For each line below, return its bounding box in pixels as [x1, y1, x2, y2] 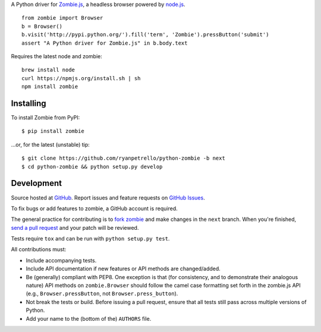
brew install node [21, 67, 75, 74]
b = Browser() [21, 23, 62, 30]
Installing [11, 98, 47, 108]
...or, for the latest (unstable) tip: [11, 141, 90, 148]
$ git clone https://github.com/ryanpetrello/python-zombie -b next [21, 155, 225, 162]
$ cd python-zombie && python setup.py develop [21, 163, 163, 170]
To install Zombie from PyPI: [11, 114, 80, 121]
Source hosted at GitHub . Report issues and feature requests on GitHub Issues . [11, 194, 205, 201]
